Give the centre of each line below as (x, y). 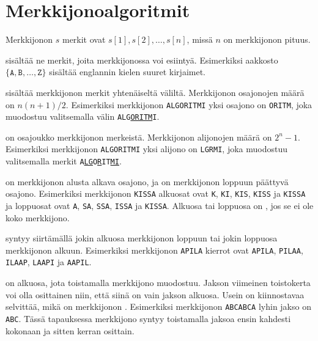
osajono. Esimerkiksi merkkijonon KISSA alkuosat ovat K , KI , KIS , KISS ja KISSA (156, 193)
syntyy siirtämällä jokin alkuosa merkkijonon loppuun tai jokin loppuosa (142, 238)
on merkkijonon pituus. (267, 39)
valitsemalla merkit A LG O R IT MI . (64, 161)
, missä (200, 39)
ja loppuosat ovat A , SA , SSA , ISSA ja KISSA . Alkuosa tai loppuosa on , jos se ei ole (160, 205)
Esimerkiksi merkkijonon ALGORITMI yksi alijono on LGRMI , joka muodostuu (146, 149)
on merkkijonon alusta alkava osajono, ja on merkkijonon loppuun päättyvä (147, 181)
